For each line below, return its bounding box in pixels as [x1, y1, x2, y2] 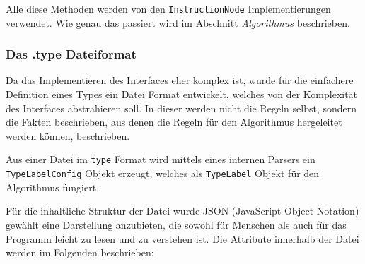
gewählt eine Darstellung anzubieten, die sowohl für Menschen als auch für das [6, 217, 347, 232]
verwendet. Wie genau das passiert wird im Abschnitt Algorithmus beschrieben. [6, 15, 350, 30]
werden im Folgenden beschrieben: [6, 245, 154, 260]
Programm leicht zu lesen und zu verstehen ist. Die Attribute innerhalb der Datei [6, 231, 359, 246]
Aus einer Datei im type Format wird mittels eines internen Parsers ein [6, 152, 315, 167]
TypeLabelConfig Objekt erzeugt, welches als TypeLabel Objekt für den [6, 166, 320, 181]
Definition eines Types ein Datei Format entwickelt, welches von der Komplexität [6, 87, 358, 102]
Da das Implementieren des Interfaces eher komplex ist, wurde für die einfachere [6, 73, 354, 88]
